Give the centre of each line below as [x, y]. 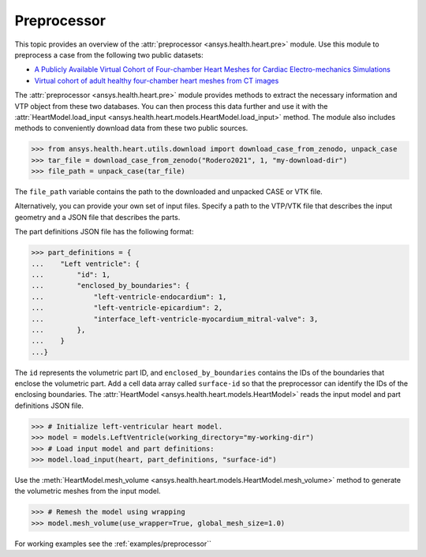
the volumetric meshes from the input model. [88, 491]
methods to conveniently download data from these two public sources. [131, 128]
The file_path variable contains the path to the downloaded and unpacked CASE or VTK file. [168, 192]
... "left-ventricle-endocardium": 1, [129, 297]
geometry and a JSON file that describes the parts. [97, 217]
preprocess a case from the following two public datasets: [109, 54]
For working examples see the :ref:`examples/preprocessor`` [113, 544]
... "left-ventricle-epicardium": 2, [127, 308]
